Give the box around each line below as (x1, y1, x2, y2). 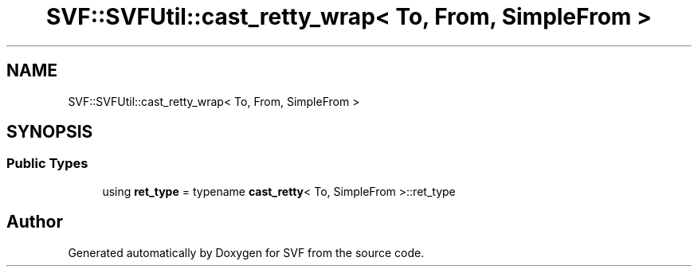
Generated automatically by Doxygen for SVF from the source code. (68, 245, 425, 259)
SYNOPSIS (6, 122, 93, 142)
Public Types (6, 155, 88, 172)
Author (6, 212, 63, 232)
